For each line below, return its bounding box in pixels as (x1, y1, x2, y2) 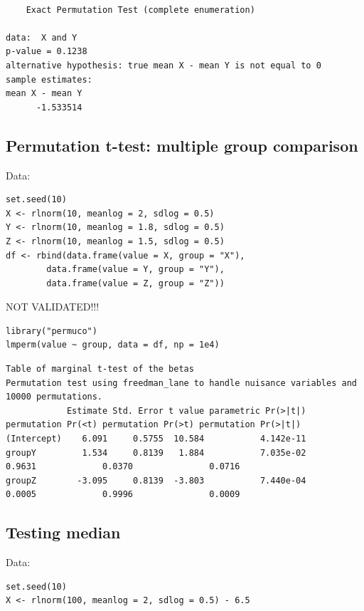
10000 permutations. (6, 392, 103, 402)
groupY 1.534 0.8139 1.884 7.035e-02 (6, 447, 306, 458)
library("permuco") (6, 325, 97, 336)
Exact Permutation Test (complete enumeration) (26, 4, 255, 15)
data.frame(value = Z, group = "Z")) (46, 278, 225, 288)
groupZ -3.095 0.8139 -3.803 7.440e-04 (6, 475, 306, 486)
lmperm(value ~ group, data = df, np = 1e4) (6, 340, 220, 350)
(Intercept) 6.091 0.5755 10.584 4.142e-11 (6, 434, 306, 444)
